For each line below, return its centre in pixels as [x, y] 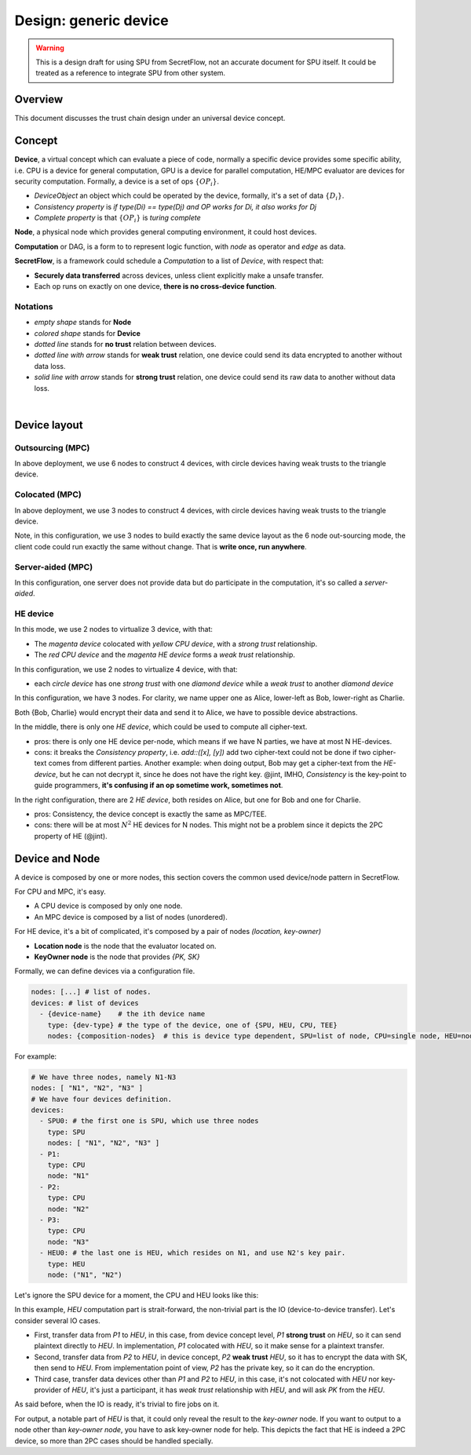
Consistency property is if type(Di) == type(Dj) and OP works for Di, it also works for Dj [175, 206]
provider [48, 1390]
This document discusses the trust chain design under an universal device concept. [150, 119]
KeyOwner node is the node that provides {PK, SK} [117, 957]
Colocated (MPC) [48, 494]
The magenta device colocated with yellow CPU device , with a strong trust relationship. [176, 644]
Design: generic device [91, 20]
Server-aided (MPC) [54, 567]
